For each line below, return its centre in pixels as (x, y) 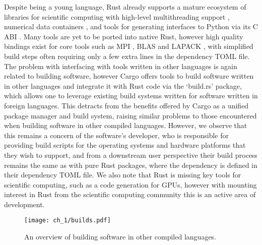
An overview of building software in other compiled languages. (120, 237)
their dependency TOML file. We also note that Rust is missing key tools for (123, 175)
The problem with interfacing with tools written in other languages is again (121, 66)
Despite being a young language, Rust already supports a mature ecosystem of (125, 7)
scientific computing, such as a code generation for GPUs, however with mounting (130, 184)
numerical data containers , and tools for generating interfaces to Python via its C (131, 26)
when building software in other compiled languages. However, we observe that (126, 125)
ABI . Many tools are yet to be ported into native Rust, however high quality (124, 36)
